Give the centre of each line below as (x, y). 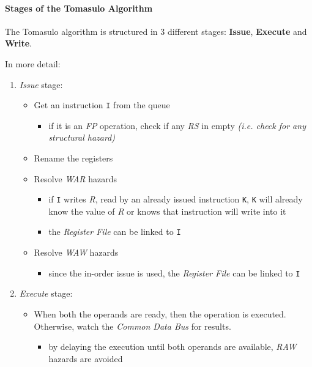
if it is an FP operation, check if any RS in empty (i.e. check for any (177, 125)
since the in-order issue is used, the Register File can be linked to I (174, 272)
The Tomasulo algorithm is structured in (81, 31)
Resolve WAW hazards (76, 252)
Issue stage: (41, 84)
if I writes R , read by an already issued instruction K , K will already (176, 199)
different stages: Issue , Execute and (237, 31)
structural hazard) (82, 137)
